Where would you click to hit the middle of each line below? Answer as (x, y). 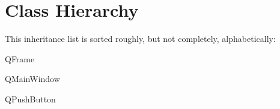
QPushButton (30, 99)
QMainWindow (32, 79)
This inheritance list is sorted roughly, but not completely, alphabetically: (140, 39)
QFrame (20, 58)
